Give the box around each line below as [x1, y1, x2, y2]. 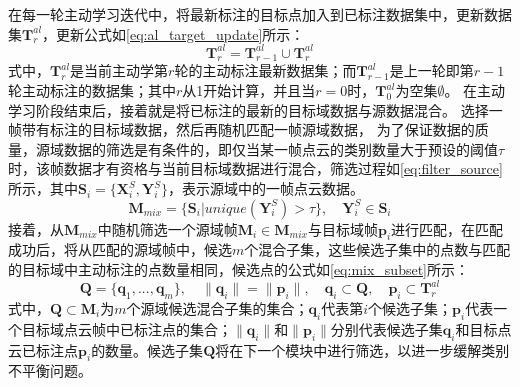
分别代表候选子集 [330, 318, 443, 339]
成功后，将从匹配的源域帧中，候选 [8, 239, 232, 260]
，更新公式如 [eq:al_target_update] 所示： [42, 23, 305, 44]
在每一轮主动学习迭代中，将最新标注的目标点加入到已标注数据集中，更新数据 [8, 4, 512, 24]
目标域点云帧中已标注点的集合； [21, 318, 232, 339]
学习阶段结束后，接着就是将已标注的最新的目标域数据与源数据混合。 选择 [8, 99, 489, 120]
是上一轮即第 [389, 60, 474, 81]
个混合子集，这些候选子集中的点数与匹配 [244, 239, 511, 260]
